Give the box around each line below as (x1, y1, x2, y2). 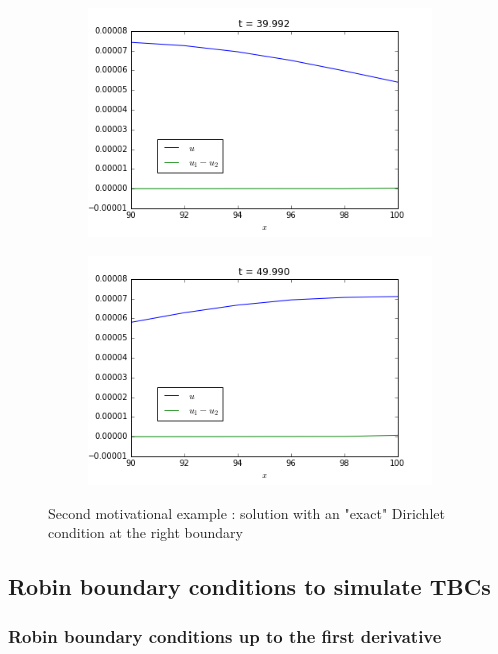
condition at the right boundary (48, 522, 243, 543)
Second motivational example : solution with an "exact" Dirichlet (48, 502, 445, 523)
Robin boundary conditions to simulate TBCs (8, 571, 491, 602)
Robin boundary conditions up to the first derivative (8, 623, 442, 648)
